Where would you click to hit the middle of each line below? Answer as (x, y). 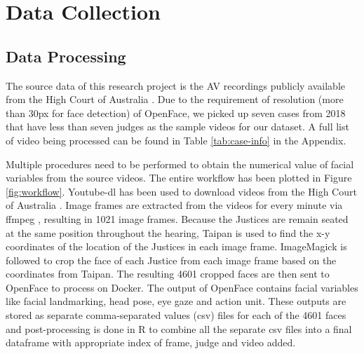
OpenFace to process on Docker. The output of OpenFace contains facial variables (182, 287)
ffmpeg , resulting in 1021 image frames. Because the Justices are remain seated (177, 218)
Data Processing (66, 56)
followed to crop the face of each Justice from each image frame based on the (171, 260)
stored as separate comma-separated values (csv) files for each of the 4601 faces (176, 315)
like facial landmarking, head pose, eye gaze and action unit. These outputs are (176, 301)
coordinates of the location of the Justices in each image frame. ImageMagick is (176, 246)
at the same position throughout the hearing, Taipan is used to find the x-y (168, 232)
